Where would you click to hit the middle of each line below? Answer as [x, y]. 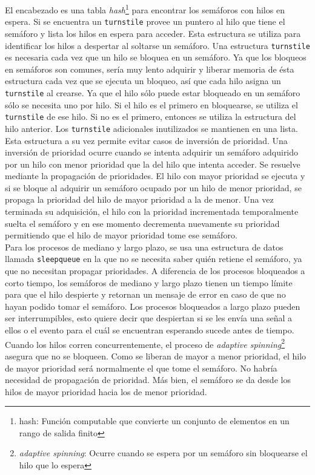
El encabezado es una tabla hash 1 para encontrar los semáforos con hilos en [145, 9]
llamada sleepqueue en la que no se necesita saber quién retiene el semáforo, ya [154, 259]
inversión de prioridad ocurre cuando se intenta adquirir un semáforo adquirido [152, 152]
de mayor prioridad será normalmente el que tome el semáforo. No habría [141, 368]
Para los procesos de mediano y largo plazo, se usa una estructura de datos [144, 247]
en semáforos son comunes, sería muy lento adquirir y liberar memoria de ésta [150, 69]
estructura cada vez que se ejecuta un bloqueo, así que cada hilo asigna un [143, 81]
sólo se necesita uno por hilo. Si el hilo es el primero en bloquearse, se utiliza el [151, 104]
